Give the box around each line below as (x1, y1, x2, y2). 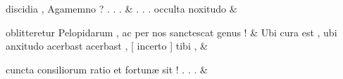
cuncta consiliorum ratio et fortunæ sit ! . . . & (6, 62, 208, 76)
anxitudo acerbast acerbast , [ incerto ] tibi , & (6, 38, 208, 53)
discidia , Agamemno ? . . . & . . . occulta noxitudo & (6, 1, 237, 15)
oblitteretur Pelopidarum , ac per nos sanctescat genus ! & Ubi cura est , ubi (6, 24, 337, 39)
